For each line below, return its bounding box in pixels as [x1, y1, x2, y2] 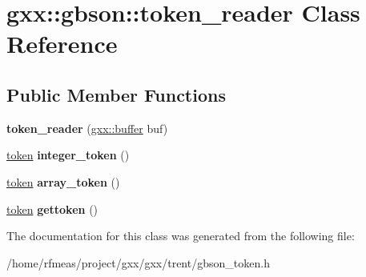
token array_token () [6, 173, 120, 190]
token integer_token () [6, 147, 130, 163]
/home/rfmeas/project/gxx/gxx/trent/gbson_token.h [6, 254, 270, 271]
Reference [6, 27, 118, 60]
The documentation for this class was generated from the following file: [6, 227, 355, 244]
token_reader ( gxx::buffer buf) [6, 119, 168, 136]
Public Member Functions [6, 82, 226, 106]
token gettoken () [6, 200, 99, 217]
